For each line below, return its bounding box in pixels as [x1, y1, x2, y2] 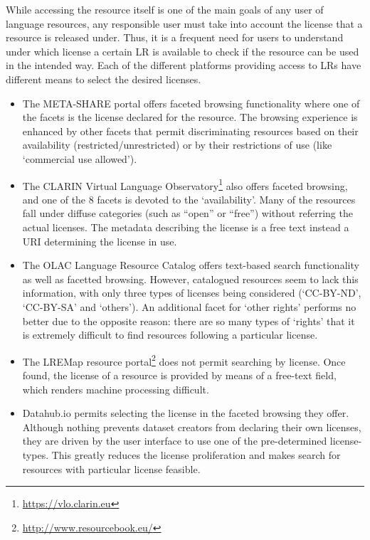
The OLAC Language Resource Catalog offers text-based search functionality [22, 258, 359, 272]
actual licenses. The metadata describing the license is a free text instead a [22, 219, 349, 234]
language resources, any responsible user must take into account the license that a [6, 16, 363, 31]
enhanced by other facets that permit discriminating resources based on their [22, 123, 359, 138]
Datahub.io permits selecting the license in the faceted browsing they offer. [22, 406, 349, 420]
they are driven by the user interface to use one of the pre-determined [22, 433, 327, 448]
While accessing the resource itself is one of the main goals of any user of [6, 2, 324, 16]
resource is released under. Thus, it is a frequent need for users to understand [6, 30, 344, 45]
